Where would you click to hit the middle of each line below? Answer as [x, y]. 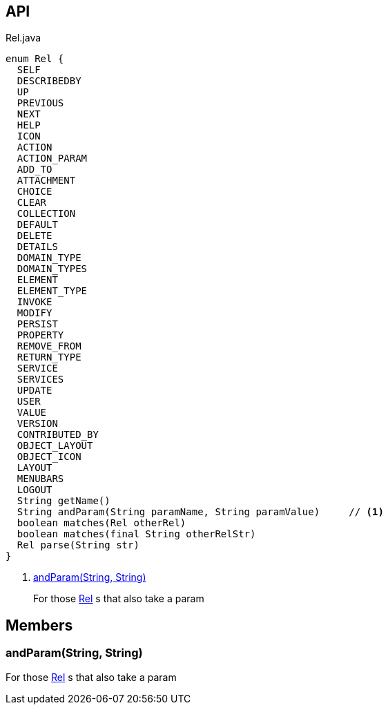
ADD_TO [35, 170]
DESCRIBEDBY [49, 81]
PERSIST [37, 324]
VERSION [37, 424]
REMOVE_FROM [49, 346]
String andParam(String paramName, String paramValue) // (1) [200, 512]
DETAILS [37, 247]
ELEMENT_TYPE [52, 291]
